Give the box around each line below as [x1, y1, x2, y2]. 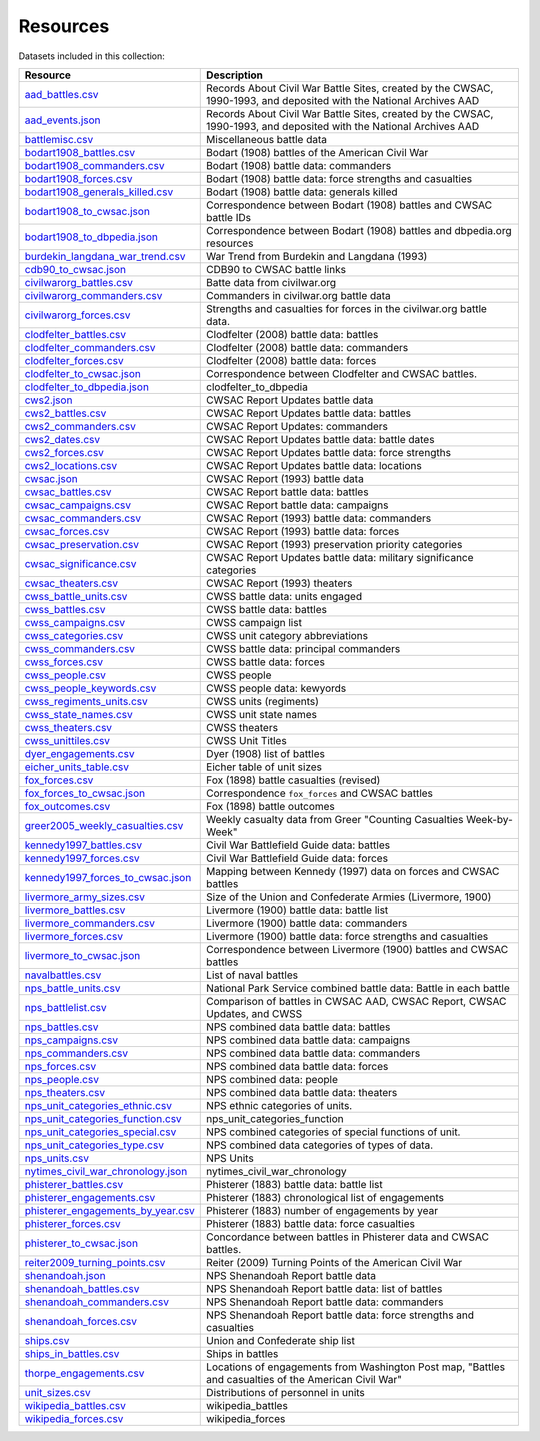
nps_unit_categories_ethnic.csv [24, 1098, 172, 1112]
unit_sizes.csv [24, 1385, 91, 1399]
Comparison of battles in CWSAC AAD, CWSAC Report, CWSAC [206, 994, 507, 1008]
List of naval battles [206, 968, 299, 982]
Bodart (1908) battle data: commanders [206, 158, 392, 172]
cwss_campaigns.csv [24, 615, 125, 629]
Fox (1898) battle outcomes [206, 799, 335, 813]
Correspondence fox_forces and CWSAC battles [206, 786, 434, 800]
